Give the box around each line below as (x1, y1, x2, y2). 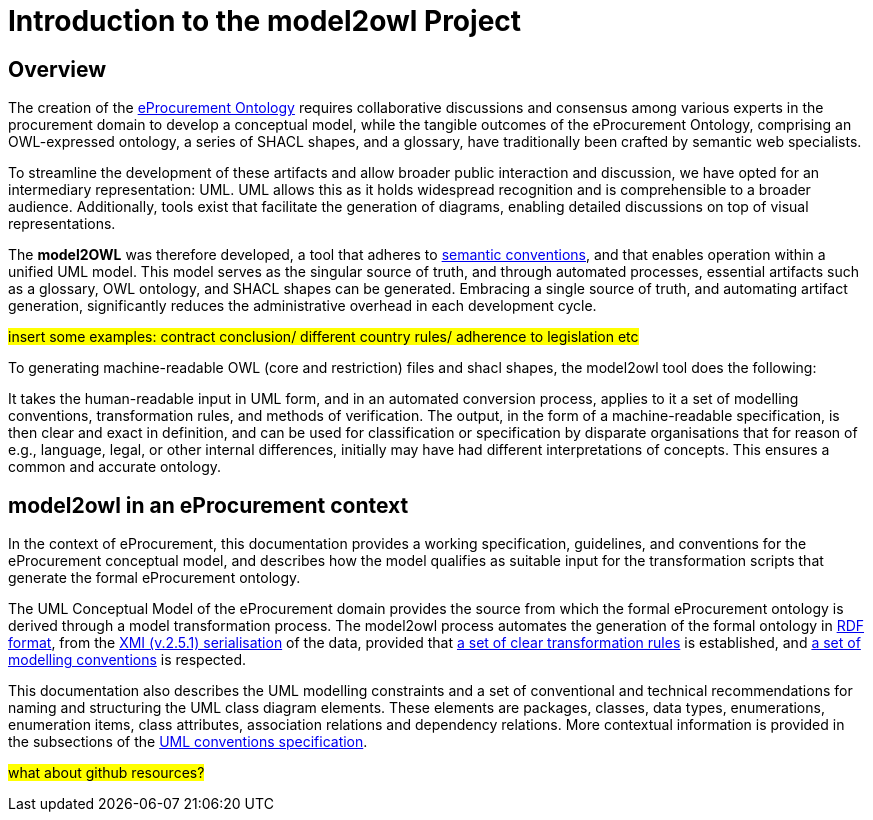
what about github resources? (8, 764, 205, 782)
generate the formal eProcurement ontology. (8, 569, 301, 587)
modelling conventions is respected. (8, 651, 247, 669)
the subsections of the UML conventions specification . (8, 733, 368, 751)
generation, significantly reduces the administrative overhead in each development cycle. (8, 297, 597, 315)
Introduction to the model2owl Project (8, 4, 522, 38)
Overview (8, 56, 107, 82)
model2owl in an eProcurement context (8, 492, 409, 518)
